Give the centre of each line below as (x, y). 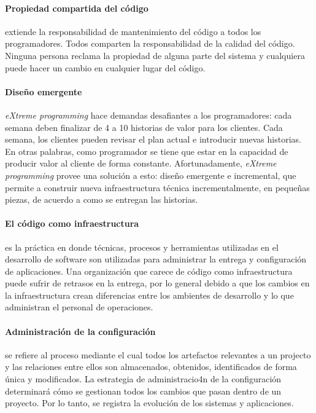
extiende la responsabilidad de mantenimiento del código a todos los (133, 31)
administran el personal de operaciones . (79, 307)
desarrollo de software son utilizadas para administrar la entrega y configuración (156, 259)
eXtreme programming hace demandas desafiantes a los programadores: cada (148, 115)
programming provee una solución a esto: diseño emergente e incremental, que (151, 175)
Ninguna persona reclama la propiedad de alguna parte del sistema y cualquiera (155, 55)
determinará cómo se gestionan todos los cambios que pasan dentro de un (143, 391)
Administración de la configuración (80, 331)
